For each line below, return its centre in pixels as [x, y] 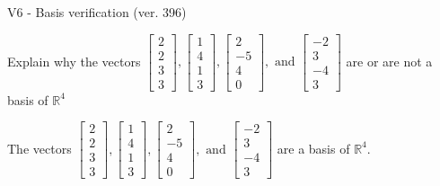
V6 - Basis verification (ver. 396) [97, 12]
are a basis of [313, 148]
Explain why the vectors [74, 61]
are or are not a [389, 61]
